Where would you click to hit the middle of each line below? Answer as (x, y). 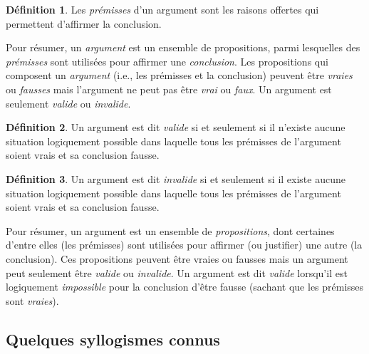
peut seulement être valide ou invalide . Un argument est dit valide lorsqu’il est (177, 272)
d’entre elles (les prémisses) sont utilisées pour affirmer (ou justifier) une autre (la (184, 245)
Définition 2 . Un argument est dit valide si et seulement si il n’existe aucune (176, 127)
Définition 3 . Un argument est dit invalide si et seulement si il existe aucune (176, 178)
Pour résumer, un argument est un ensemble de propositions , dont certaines (170, 230)
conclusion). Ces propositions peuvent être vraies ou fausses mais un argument (177, 258)
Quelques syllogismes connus (113, 339)
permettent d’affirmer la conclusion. (84, 23)
